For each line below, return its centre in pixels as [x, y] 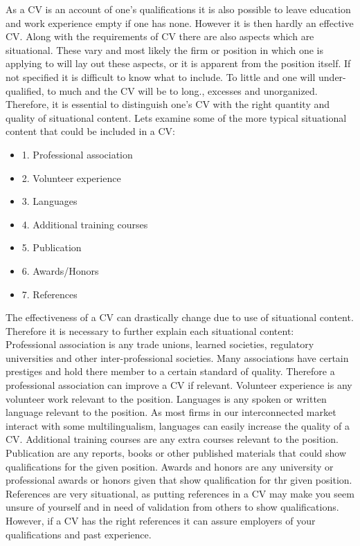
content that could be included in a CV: [91, 131]
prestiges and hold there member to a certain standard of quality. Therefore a [170, 371]
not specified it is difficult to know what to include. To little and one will [161, 76]
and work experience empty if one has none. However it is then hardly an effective [180, 22]
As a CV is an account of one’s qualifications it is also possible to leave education [178, 9]
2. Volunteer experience [71, 178]
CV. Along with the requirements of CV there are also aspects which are [160, 36]
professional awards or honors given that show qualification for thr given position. [179, 480]
